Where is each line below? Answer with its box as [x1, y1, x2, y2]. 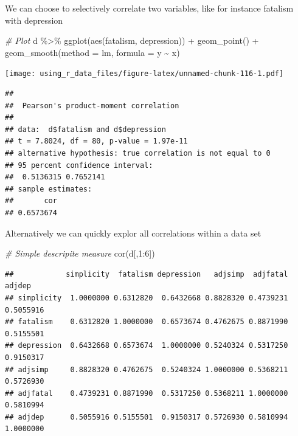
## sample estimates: [5, 184, 92, 193]
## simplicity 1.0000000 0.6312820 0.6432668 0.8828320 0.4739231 [5, 293, 288, 302]
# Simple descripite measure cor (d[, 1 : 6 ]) [5, 247, 155, 260]
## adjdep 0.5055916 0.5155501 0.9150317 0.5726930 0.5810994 [5, 412, 288, 421]
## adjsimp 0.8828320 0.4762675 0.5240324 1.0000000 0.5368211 [5, 365, 288, 374]
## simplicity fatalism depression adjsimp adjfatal [5, 269, 288, 279]
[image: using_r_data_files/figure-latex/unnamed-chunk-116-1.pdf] [5, 69, 284, 78]
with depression [5, 13, 63, 26]
